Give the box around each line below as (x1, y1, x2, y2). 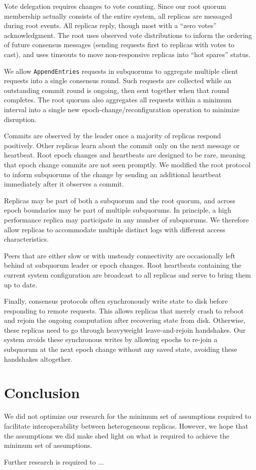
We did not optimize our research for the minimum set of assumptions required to (4, 411, 251, 421)
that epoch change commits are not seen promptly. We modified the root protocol (4, 159, 251, 169)
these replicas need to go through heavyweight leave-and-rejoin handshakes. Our (4, 324, 246, 335)
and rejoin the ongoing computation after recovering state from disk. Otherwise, (4, 315, 246, 325)
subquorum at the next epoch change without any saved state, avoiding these (4, 344, 237, 354)
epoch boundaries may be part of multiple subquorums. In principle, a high (4, 205, 231, 215)
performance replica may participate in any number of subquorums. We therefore (4, 214, 249, 224)
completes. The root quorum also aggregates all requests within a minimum (4, 94, 232, 105)
